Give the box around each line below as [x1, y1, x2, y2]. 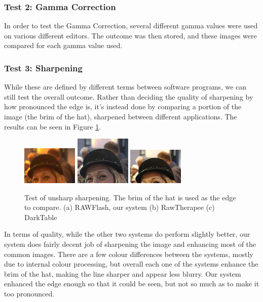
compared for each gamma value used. [4, 40, 123, 51]
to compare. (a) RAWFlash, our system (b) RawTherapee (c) [24, 202, 215, 212]
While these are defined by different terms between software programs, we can [4, 81, 247, 92]
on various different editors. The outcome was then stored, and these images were [4, 30, 257, 40]
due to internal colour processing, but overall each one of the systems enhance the [4, 258, 258, 269]
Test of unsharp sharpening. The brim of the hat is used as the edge [24, 192, 236, 202]
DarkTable [24, 211, 57, 222]
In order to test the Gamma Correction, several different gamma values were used [4, 20, 258, 31]
